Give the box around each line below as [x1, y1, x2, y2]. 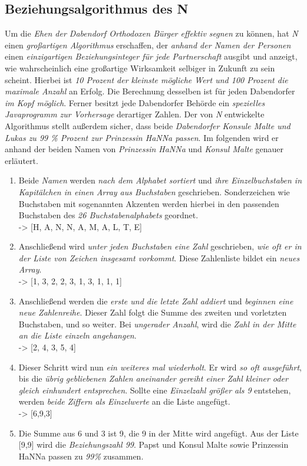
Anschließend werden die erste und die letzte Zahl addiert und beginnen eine [18, 294, 293, 307]
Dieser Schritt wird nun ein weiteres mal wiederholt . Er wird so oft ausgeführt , [18, 360, 302, 373]
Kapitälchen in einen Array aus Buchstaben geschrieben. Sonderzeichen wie [18, 185, 290, 198]
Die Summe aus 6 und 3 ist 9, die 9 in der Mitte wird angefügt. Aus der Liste [18, 426, 299, 439]
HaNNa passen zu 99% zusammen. [18, 449, 144, 462]
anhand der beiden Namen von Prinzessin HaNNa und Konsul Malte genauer [5, 143, 283, 155]
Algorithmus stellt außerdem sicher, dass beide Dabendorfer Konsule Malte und [5, 119, 291, 132]
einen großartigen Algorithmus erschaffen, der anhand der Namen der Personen [5, 38, 291, 51]
